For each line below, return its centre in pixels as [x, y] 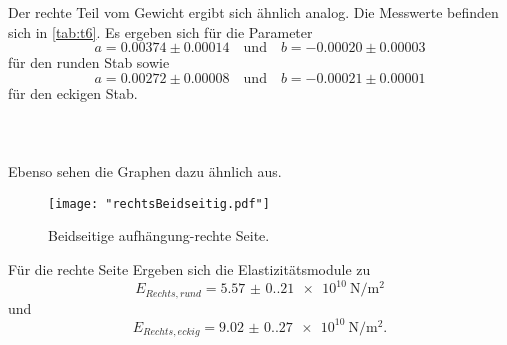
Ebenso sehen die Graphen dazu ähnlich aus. [145, 171]
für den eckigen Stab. [73, 92]
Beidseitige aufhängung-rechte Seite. [159, 235]
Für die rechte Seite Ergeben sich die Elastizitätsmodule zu [189, 269]
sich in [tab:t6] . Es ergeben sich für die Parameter [160, 31]
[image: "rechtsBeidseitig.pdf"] [159, 203]
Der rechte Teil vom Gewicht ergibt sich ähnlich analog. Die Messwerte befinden [253, 12]
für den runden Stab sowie [89, 62]
